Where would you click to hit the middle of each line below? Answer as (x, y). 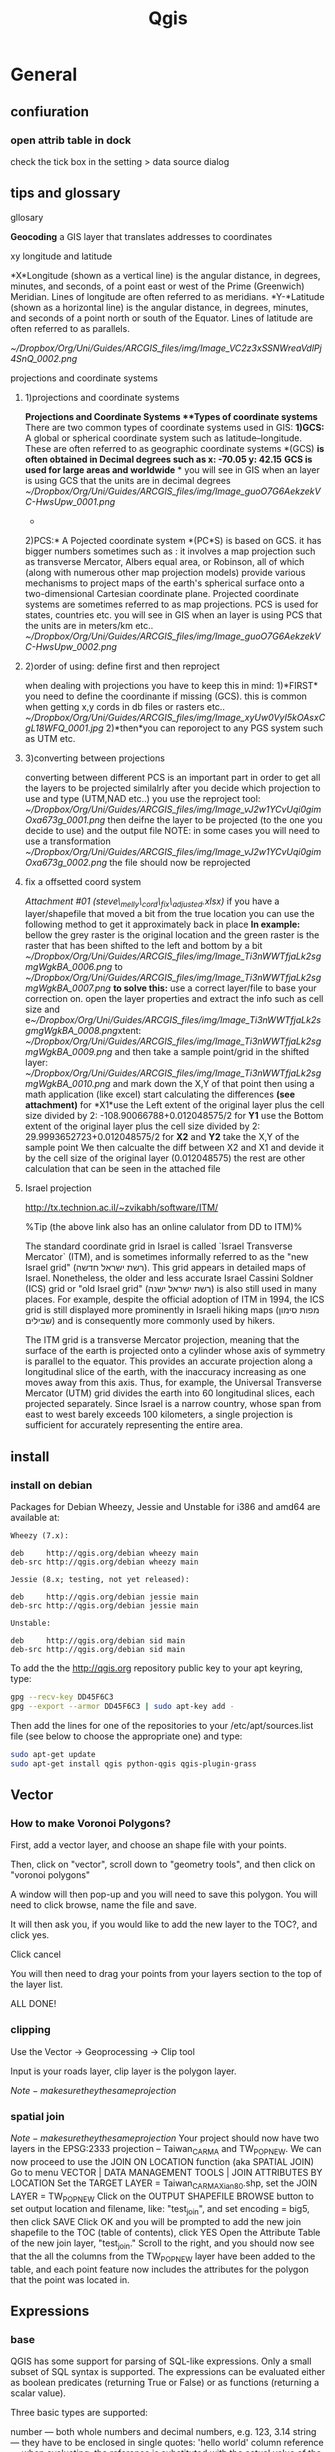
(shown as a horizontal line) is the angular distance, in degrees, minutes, (159, 307)
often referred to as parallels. (70, 328)
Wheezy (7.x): (40, 1536)
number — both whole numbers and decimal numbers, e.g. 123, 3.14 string (163, 2432)
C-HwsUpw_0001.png (70, 501)
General (44, 74)
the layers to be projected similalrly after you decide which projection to (172, 788)
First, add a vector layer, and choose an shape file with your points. (148, 1845)
